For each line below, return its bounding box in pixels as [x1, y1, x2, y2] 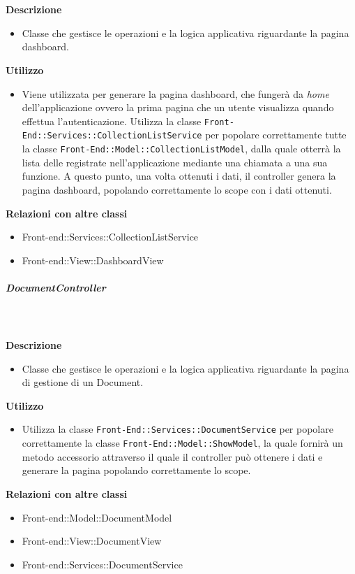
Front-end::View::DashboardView [22, 252, 164, 267]
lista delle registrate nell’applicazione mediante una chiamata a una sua [22, 155, 328, 169]
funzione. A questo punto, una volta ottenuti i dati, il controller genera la [22, 168, 336, 183]
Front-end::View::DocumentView [22, 533, 162, 548]
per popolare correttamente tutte [205, 127, 347, 142]
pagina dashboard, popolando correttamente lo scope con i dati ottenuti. [22, 182, 332, 196]
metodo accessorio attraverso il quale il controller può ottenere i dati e [22, 449, 323, 464]
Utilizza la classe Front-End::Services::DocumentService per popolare [22, 422, 333, 436]
